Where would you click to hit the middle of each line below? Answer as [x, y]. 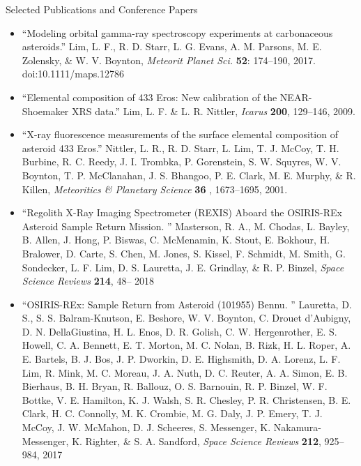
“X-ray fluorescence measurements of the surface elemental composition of [180, 134]
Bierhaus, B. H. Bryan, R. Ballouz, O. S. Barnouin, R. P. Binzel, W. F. [175, 386]
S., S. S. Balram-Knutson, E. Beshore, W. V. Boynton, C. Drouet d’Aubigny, [186, 318]
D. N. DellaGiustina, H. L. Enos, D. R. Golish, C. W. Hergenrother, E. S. [179, 331]
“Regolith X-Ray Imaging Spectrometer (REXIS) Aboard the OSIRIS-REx [182, 212]
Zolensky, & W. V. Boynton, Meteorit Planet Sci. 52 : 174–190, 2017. [169, 60]
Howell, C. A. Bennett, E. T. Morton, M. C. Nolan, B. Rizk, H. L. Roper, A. [186, 345]
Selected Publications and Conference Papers [102, 9]
